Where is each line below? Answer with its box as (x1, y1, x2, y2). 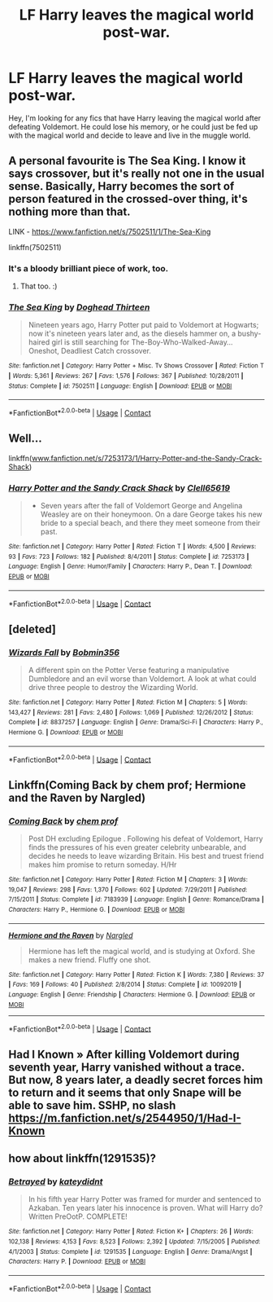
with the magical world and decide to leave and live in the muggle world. (8, 130, 251, 140)
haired (28, 337, 50, 347)
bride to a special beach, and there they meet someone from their (40, 518, 261, 528)
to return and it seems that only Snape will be (8, 1085, 242, 1099)
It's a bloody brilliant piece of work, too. (8, 262, 169, 274)
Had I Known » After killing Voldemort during (8, 1047, 240, 1061)
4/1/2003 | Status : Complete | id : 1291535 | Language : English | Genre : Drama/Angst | (8, 1247, 253, 1256)
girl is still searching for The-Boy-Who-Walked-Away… (51, 337, 233, 347)
